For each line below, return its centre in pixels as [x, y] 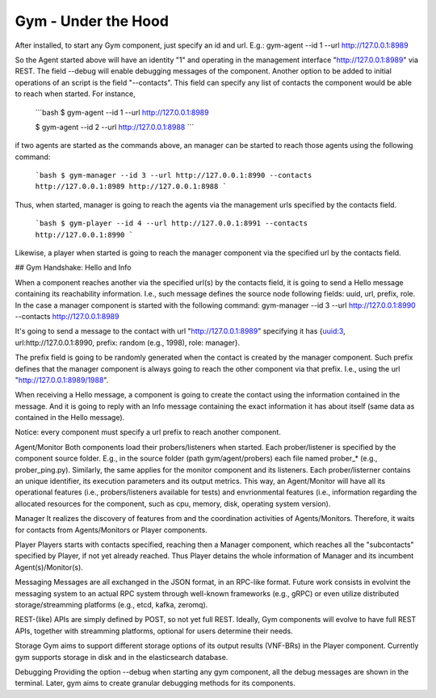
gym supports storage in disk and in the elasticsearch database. [122, 657]
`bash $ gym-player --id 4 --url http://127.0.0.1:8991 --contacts [172, 223]
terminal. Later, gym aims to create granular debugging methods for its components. [155, 683]
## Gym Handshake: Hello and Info [73, 267]
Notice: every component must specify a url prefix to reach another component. [148, 432]
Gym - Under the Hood [92, 21]
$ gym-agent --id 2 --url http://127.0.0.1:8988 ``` [115, 127]
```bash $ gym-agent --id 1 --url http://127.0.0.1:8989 [122, 112]
